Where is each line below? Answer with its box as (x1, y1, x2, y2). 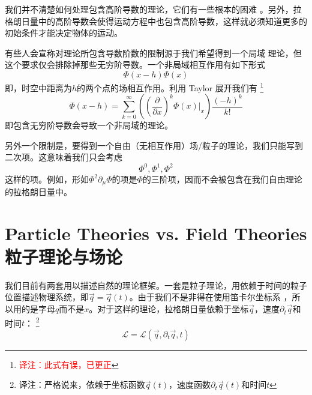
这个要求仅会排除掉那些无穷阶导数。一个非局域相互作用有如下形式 (5, 58, 265, 71)
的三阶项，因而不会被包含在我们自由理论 (142, 172, 302, 185)
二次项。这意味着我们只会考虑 (5, 151, 122, 163)
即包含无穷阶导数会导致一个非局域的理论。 (5, 119, 173, 131)
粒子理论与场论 (5, 244, 123, 268)
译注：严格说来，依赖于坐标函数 (19, 378, 145, 391)
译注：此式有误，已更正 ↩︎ (19, 358, 119, 370)
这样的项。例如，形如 (5, 172, 89, 185)
